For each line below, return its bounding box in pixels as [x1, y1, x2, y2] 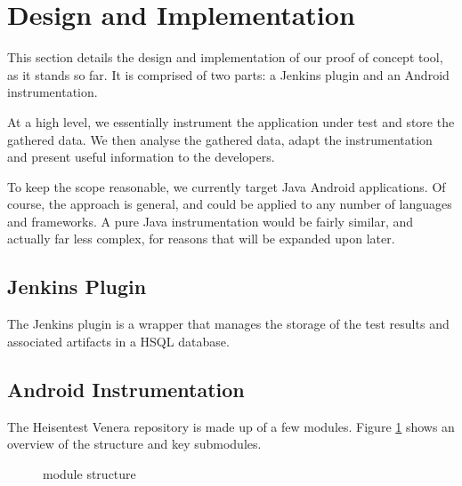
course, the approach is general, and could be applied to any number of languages [7, 195, 452, 213]
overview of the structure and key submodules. [7, 434, 262, 453]
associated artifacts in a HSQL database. [7, 331, 230, 350]
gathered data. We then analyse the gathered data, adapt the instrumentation [7, 130, 433, 148]
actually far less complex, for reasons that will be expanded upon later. [7, 229, 395, 248]
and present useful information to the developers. [7, 147, 275, 166]
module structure [43, 464, 136, 482]
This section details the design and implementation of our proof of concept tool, [7, 48, 443, 67]
